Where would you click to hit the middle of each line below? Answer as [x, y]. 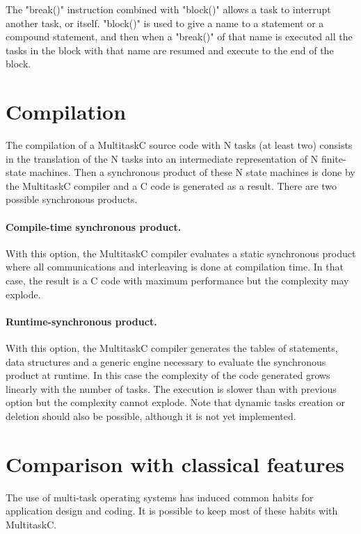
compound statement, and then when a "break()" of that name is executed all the [179, 37]
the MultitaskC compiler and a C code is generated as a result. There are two [171, 185]
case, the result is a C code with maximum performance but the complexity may [177, 281]
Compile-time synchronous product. [94, 226]
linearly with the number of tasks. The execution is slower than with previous [171, 388]
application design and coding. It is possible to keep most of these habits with [172, 511]
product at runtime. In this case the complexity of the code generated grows [168, 375]
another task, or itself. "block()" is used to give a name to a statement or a [165, 23]
